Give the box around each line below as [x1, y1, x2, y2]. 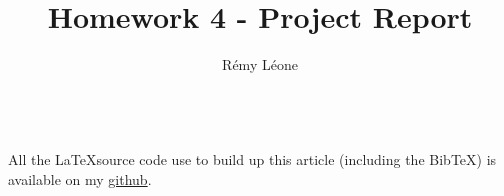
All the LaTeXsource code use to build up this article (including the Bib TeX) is [8, 149, 497, 170]
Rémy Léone [222, 54, 298, 75]
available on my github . [8, 168, 152, 189]
